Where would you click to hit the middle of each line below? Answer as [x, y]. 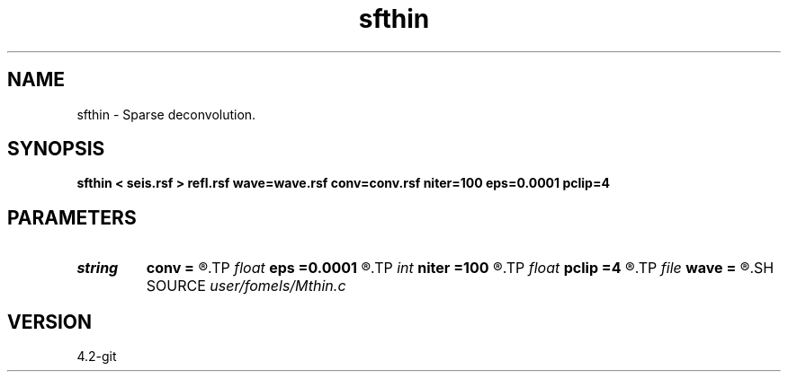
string [98, 268]
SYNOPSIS [56, 149]
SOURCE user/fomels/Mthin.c [246, 286]
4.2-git [97, 357]
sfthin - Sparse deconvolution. [166, 114]
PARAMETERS [72, 217]
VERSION [50, 322]
